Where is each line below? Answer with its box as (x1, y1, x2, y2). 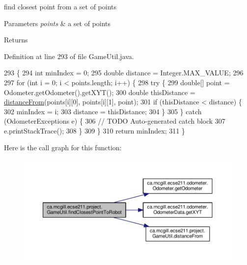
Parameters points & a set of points (4, 18, 111, 28)
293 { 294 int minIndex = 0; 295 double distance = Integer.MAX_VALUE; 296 (4, 67, 244, 78)
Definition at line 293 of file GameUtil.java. (4, 51, 134, 61)
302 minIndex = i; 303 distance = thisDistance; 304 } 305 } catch (4, 106, 202, 116)
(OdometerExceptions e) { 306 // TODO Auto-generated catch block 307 (4, 116, 225, 126)
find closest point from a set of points (4, 1, 117, 11)
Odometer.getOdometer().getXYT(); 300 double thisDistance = (4, 87, 195, 97)
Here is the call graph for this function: (4, 142, 122, 152)
